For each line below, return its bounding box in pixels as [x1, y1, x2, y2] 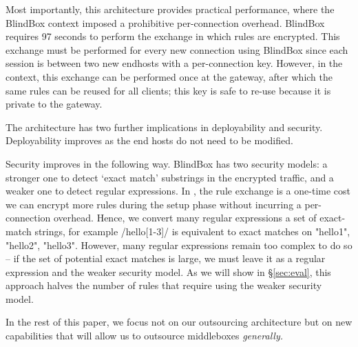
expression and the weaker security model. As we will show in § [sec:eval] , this [6, 264, 331, 279]
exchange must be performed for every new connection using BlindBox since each [6, 42, 348, 57]
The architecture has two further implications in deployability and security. [6, 119, 323, 134]
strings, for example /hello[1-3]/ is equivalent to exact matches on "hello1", [34, 224, 350, 238]
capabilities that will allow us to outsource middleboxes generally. [6, 328, 284, 343]
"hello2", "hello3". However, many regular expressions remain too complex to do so [6, 237, 352, 252]
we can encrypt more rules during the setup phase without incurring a [6, 197, 302, 211]
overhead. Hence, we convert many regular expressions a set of [53, 210, 317, 225]
